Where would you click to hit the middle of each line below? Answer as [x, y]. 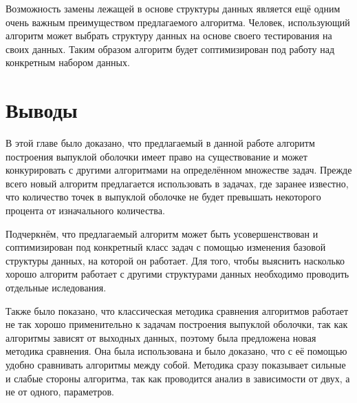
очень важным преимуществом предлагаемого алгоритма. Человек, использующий [178, 22]
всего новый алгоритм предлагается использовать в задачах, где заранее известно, [177, 183]
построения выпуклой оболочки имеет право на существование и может [156, 156]
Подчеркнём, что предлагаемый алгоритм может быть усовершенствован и [162, 233]
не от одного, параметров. [60, 392]
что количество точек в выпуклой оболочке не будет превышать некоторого [163, 197]
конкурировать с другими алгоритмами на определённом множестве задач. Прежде [179, 170]
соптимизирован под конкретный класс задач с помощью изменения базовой [166, 247]
